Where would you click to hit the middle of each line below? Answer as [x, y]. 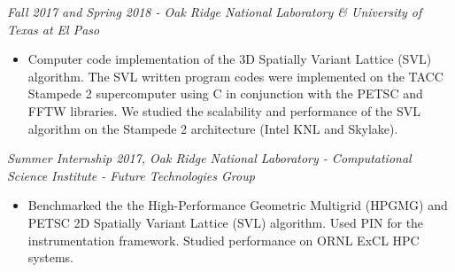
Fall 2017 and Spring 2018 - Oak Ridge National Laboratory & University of [215, 12]
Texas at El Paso [54, 29]
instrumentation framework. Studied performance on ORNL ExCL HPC [224, 240]
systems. [50, 257]
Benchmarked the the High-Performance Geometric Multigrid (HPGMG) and [238, 205]
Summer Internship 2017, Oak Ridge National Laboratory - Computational [209, 158]
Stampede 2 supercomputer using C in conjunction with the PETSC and [225, 93]
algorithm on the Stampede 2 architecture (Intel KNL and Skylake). [213, 128]
